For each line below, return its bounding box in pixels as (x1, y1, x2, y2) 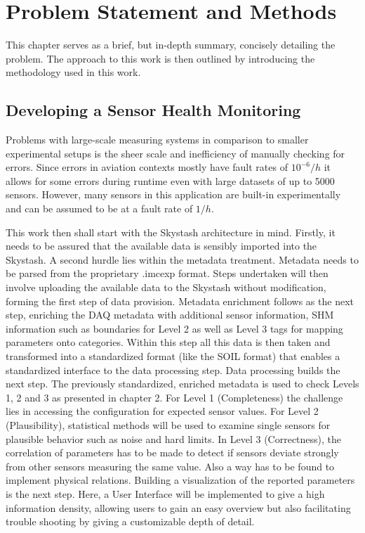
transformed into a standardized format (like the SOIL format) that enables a (6, 349, 340, 364)
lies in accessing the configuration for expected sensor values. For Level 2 (6, 404, 319, 418)
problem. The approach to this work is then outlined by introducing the (6, 51, 315, 65)
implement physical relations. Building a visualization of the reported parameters (6, 473, 355, 487)
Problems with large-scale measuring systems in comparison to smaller (6, 132, 309, 147)
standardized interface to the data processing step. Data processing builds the (6, 362, 340, 377)
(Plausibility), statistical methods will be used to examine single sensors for (6, 417, 331, 432)
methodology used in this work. (6, 65, 141, 79)
